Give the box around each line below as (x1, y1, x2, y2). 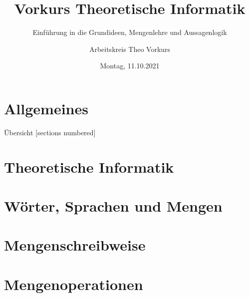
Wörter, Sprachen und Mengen (4, 196, 223, 216)
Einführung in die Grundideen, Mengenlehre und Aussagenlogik (32, 27, 227, 37)
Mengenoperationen (4, 274, 143, 294)
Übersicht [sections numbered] (4, 127, 96, 137)
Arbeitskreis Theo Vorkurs (89, 43, 171, 54)
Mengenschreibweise (4, 235, 146, 255)
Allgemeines (4, 98, 88, 118)
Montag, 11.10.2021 (100, 60, 160, 71)
